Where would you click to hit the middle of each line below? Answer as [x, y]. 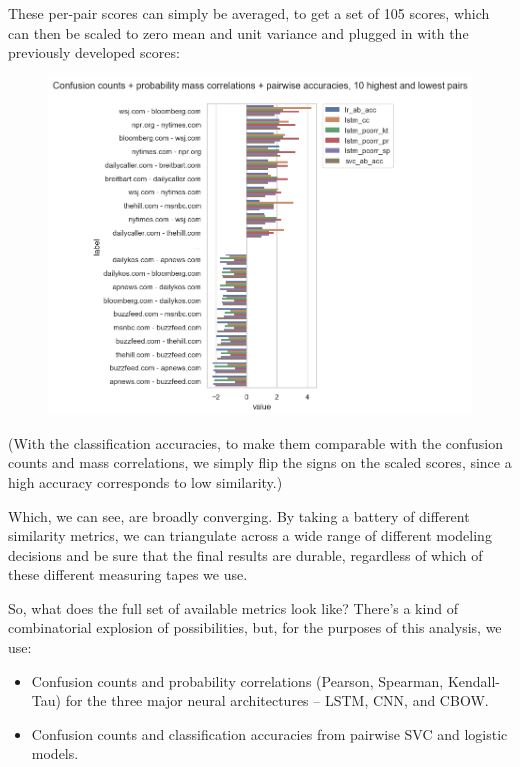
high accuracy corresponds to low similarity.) [145, 481]
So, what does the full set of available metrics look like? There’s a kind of [233, 607]
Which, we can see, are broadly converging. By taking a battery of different [239, 515]
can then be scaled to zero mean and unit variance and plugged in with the [238, 32]
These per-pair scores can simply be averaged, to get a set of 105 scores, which [249, 13]
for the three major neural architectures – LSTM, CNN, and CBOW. [277, 700]
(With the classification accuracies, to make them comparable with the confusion [256, 442]
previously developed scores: [94, 52]
